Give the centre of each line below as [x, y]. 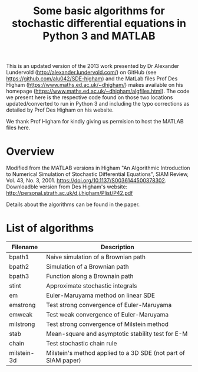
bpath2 [19, 267]
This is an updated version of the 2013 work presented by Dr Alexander [93, 66]
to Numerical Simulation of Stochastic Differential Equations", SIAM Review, [98, 174]
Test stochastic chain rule [82, 344]
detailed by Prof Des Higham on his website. [60, 110]
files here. [18, 128]
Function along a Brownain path [90, 276]
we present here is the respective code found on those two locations [90, 97]
